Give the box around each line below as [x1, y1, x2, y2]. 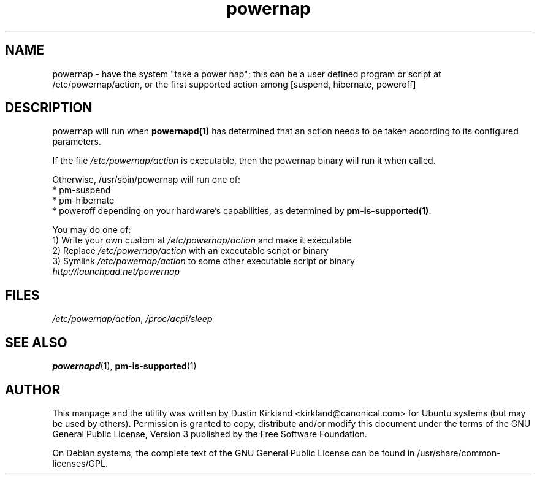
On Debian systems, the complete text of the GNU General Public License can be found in [52, 447, 415, 458]
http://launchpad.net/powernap [52, 266, 180, 277]
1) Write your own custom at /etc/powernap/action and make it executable [52, 235, 352, 246]
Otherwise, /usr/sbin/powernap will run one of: [52, 174, 241, 185]
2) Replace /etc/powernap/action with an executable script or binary [52, 245, 329, 256]
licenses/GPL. [52, 458, 108, 469]
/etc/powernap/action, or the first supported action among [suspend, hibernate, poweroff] [52, 79, 416, 90]
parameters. [52, 136, 101, 147]
